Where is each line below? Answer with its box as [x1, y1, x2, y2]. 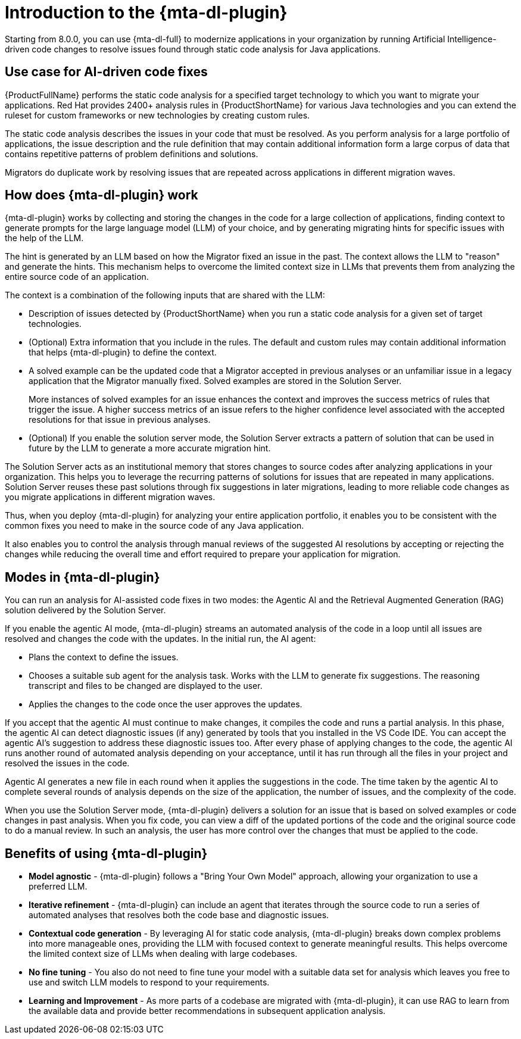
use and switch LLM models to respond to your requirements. [29, 977, 270, 988]
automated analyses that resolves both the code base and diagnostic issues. [29, 910, 329, 921]
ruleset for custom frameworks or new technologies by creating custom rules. [5, 110, 310, 120]
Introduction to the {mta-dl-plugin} [5, 2, 288, 23]
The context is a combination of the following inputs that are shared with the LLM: [5, 290, 325, 301]
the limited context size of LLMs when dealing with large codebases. [29, 948, 298, 959]
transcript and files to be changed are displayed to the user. [29, 681, 263, 691]
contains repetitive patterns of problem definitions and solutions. [5, 148, 258, 159]
